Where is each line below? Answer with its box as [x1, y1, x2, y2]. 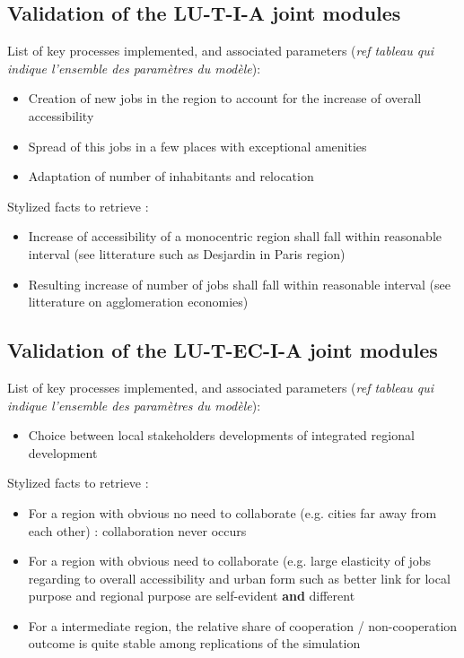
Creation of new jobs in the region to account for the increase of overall [28, 89, 422, 108]
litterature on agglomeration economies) [28, 292, 249, 311]
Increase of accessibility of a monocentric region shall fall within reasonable [28, 227, 442, 246]
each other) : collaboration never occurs [28, 521, 247, 540]
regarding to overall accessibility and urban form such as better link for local [28, 568, 451, 587]
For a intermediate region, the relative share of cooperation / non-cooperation [28, 616, 458, 635]
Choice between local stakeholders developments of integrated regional [28, 426, 415, 445]
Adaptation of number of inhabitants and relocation [28, 167, 314, 186]
